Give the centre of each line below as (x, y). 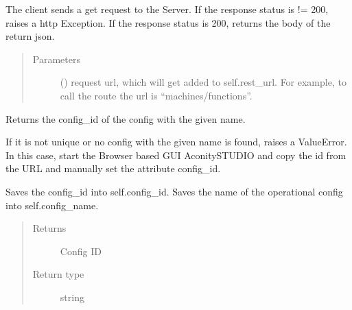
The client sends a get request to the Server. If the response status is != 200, (167, 9)
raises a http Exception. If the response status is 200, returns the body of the (168, 22)
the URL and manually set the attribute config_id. (113, 168)
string (72, 297)
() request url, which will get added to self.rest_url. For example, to (203, 82)
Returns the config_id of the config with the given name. (126, 118)
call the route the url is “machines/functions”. (156, 95)
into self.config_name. (52, 205)
